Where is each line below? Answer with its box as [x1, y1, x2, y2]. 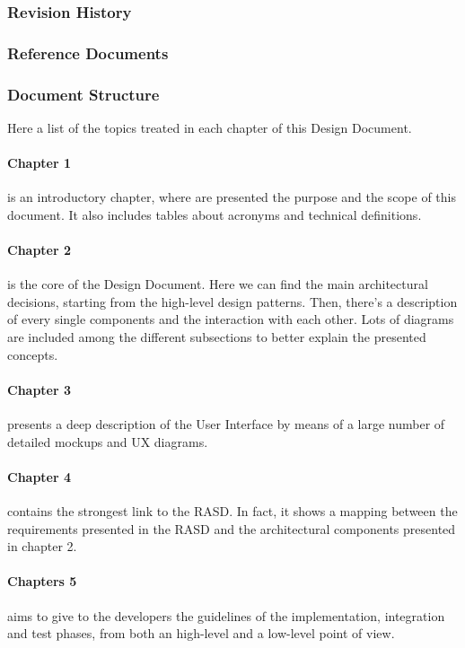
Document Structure [7, 83, 160, 105]
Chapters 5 [7, 572, 77, 591]
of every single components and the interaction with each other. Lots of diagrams [7, 310, 454, 328]
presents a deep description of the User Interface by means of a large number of [7, 415, 445, 433]
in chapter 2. [7, 537, 77, 556]
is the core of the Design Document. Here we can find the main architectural [7, 275, 428, 293]
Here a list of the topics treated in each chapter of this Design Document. [7, 118, 412, 136]
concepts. [7, 345, 58, 363]
